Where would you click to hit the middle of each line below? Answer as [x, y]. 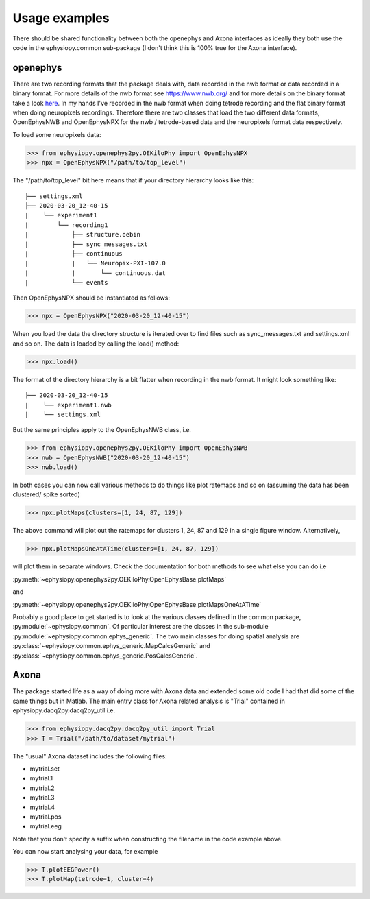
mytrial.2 [42, 788]
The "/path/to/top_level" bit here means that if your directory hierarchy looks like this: [133, 180]
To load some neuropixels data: [57, 134]
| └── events [66, 283]
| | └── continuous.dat [95, 273]
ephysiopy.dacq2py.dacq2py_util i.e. [64, 710]
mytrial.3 [42, 798]
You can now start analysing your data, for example [85, 852]
